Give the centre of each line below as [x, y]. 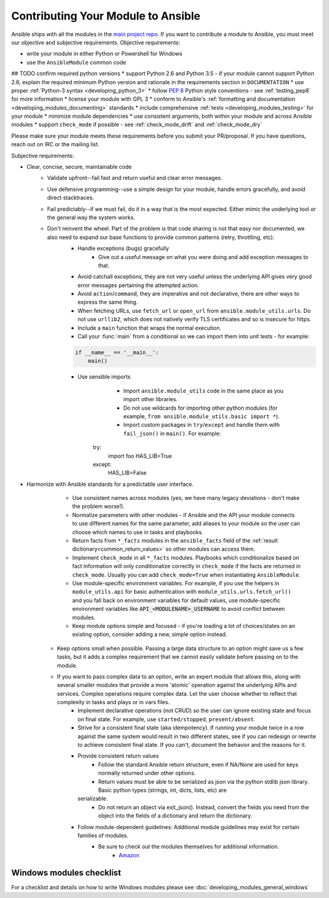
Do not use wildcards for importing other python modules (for [200, 408]
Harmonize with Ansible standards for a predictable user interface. [110, 484]
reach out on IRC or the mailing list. [55, 144]
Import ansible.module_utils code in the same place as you [203, 391]
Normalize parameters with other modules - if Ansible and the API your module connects [183, 515]
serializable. [93, 799]
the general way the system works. [91, 217]
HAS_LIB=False [127, 473]
